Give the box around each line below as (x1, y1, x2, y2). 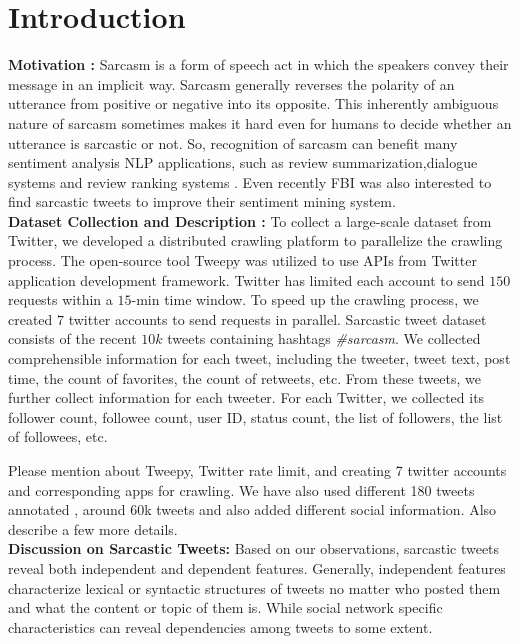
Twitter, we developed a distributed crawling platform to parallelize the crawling (8, 230, 503, 251)
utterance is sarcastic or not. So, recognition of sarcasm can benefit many (8, 132, 458, 153)
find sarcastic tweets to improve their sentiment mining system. (8, 191, 396, 212)
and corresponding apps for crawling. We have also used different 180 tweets (8, 479, 475, 500)
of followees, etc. (8, 426, 108, 447)
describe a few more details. (8, 518, 178, 539)
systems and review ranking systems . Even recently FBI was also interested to (8, 171, 492, 192)
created (8, 308, 53, 329)
